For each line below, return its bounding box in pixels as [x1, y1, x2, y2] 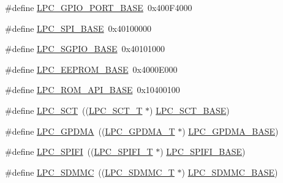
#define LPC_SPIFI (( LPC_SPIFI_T [5, 145, 153, 158]
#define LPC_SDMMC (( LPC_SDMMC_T [5, 165, 175, 178]
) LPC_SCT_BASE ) [149, 103, 230, 116]
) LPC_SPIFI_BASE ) [160, 145, 246, 158]
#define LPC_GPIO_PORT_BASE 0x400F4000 [5, 1, 192, 13]
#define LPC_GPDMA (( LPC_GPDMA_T [5, 124, 175, 137]
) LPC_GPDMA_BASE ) [182, 124, 279, 137]
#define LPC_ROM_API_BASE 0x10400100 [5, 83, 180, 96]
